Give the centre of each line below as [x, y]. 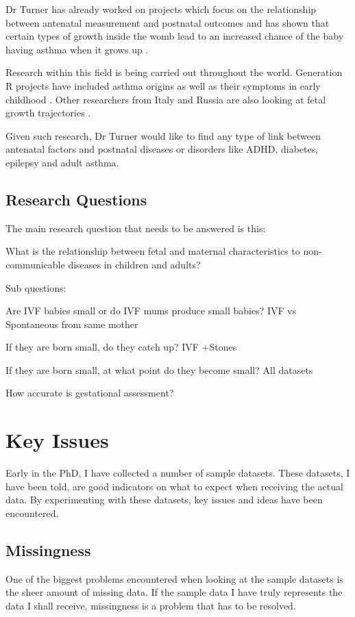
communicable [35, 264]
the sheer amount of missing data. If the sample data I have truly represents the [174, 592]
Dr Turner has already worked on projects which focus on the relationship [161, 9]
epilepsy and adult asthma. [62, 162]
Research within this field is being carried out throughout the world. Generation [174, 72]
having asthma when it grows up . [77, 49]
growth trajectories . [48, 113]
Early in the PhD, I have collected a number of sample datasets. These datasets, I [178, 473]
